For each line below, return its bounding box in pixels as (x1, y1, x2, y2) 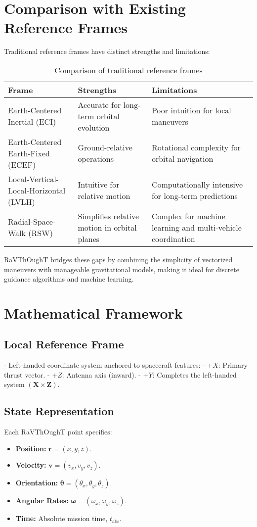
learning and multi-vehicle (151, 221, 242, 233)
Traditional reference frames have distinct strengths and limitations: (4, 46, 210, 56)
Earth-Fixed (8, 147, 50, 159)
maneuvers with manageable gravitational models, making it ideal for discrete (4, 264, 239, 274)
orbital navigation (151, 153, 214, 165)
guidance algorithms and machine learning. (4, 274, 134, 284)
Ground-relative (78, 142, 132, 153)
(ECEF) (8, 158, 36, 170)
